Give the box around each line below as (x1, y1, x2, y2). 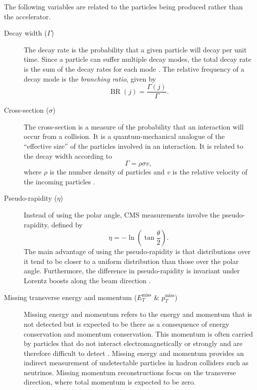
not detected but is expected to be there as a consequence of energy (24, 318, 229, 329)
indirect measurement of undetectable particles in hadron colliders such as (24, 357, 249, 368)
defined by (51, 219, 83, 229)
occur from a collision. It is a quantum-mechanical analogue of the (24, 131, 225, 141)
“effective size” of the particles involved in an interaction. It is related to (24, 141, 244, 151)
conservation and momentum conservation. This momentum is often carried (24, 328, 253, 339)
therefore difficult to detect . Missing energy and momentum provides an (24, 347, 244, 358)
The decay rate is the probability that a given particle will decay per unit (24, 44, 247, 54)
